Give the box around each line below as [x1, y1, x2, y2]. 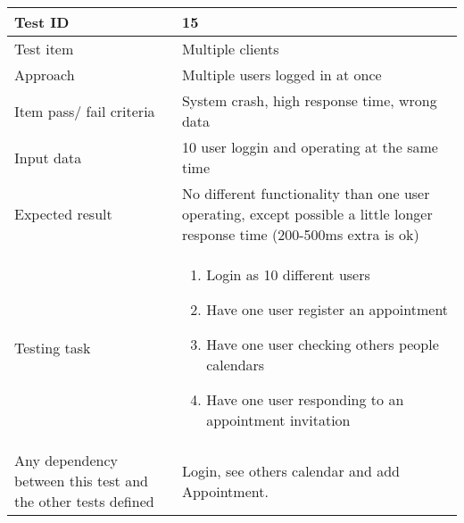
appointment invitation [206, 410, 351, 430]
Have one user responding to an [206, 389, 404, 410]
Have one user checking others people [206, 334, 439, 354]
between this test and [14, 470, 148, 491]
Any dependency [14, 450, 119, 470]
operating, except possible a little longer [181, 203, 433, 224]
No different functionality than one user [181, 183, 430, 203]
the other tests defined [14, 491, 154, 511]
